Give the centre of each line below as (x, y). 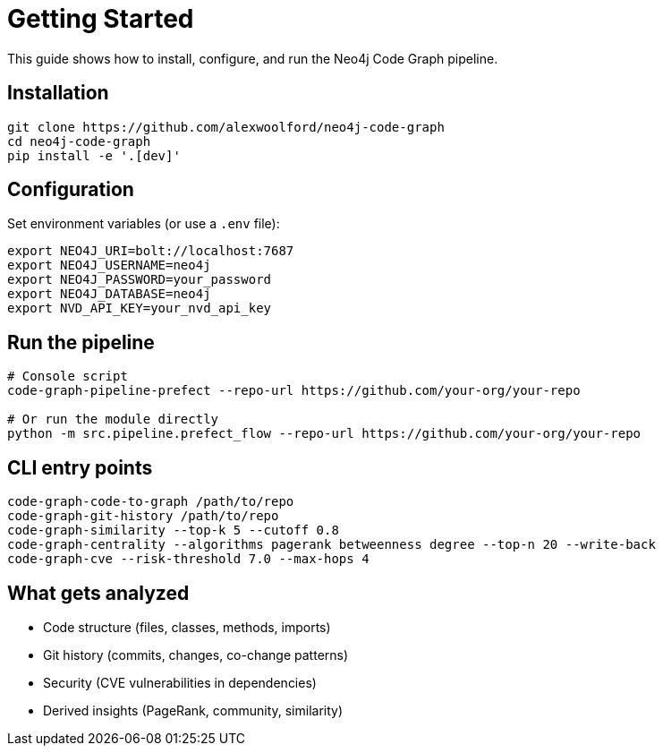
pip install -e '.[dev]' (94, 155)
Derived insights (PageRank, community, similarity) (193, 710)
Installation (58, 93)
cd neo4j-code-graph (79, 141)
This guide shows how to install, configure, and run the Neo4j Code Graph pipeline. (253, 58)
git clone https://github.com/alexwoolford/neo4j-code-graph (226, 127)
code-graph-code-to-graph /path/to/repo (151, 502)
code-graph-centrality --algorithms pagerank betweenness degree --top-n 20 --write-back (331, 545)
